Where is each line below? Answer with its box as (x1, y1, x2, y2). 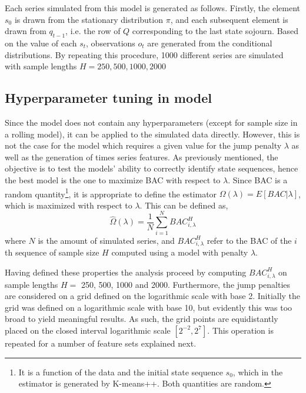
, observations (86, 36, 135, 49)
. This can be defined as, (139, 199, 228, 211)
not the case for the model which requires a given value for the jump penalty (5, 139, 282, 152)
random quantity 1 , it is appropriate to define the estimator (5, 186, 217, 200)
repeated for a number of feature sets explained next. (5, 337, 197, 349)
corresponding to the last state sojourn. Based (132, 25, 299, 37)
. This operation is (207, 324, 274, 336)
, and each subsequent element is (170, 13, 288, 25)
